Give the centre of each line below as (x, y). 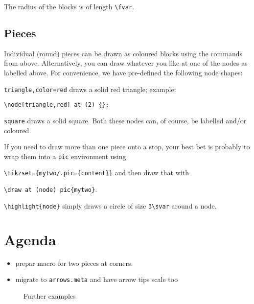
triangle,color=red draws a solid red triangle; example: (90, 89)
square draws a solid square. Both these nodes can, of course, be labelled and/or (125, 120)
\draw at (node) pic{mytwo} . (51, 189)
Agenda (30, 239)
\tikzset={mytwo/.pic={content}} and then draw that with (96, 173)
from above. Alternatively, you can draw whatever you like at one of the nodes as (126, 63)
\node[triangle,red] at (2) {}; (57, 105)
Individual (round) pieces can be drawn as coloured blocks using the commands (123, 53)
